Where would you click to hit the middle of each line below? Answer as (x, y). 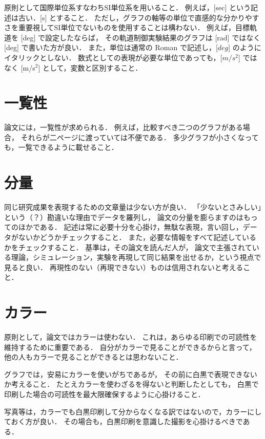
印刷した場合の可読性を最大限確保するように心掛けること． (105, 394)
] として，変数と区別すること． (90, 67)
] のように (245, 47)
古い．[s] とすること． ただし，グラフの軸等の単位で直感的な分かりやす (139, 17)
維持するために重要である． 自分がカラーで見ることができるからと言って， (130, 347)
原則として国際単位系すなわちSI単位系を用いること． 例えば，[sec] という (128, 7)
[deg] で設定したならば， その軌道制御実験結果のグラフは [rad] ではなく (141, 37)
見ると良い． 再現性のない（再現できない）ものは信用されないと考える (124, 267)
